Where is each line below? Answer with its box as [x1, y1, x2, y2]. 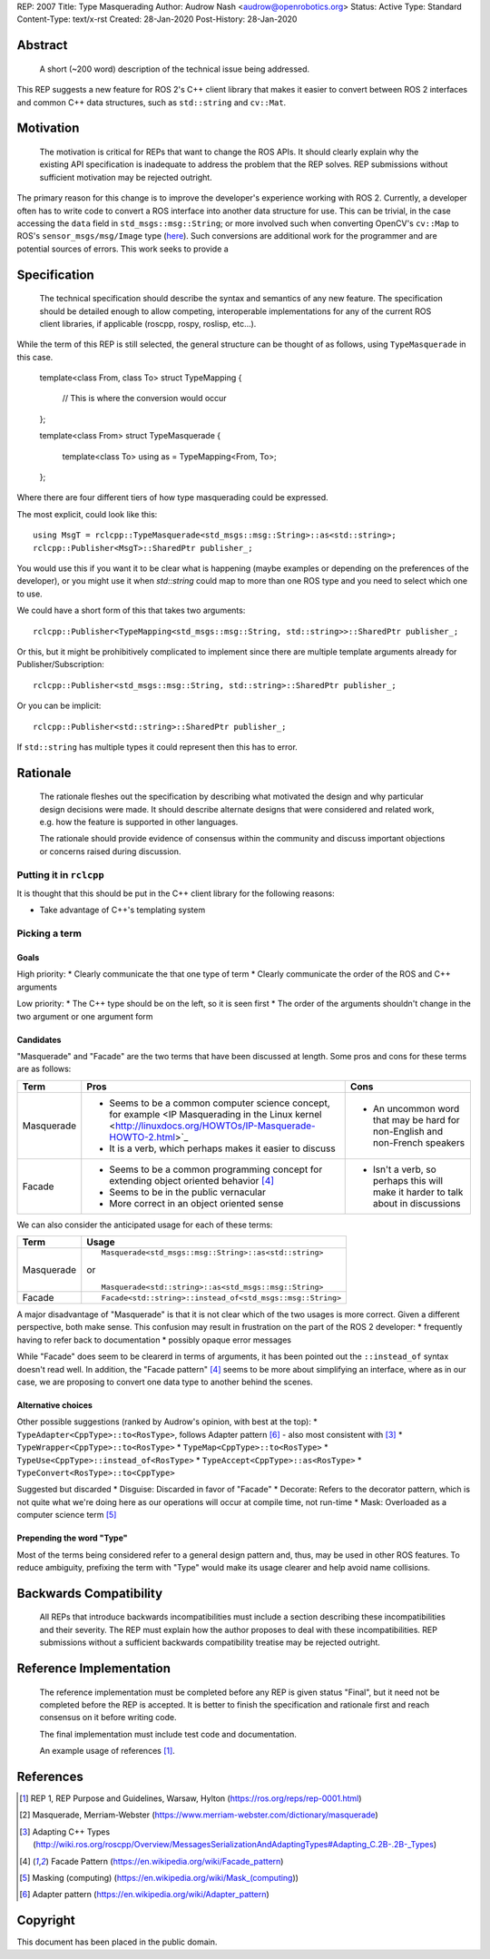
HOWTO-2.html [109, 1130, 176, 1143]
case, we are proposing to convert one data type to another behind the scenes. [16, 1376, 313, 1388]
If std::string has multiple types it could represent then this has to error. [16, 741, 299, 753]
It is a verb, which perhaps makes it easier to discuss [109, 1142, 336, 1155]
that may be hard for [372, 1113, 460, 1126]
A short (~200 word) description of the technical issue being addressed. [39, 64, 310, 74]
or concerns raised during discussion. [39, 845, 181, 857]
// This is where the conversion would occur [62, 393, 227, 404]
